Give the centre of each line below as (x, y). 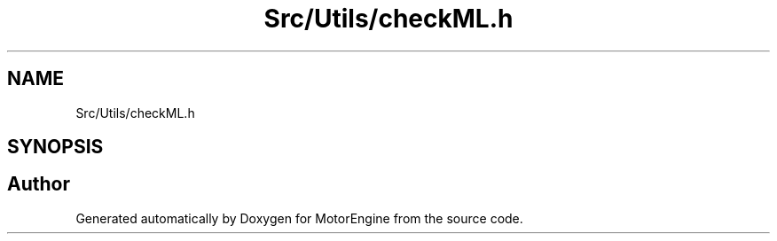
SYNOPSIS (55, 147)
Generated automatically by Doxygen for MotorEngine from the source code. (299, 218)
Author (39, 184)
